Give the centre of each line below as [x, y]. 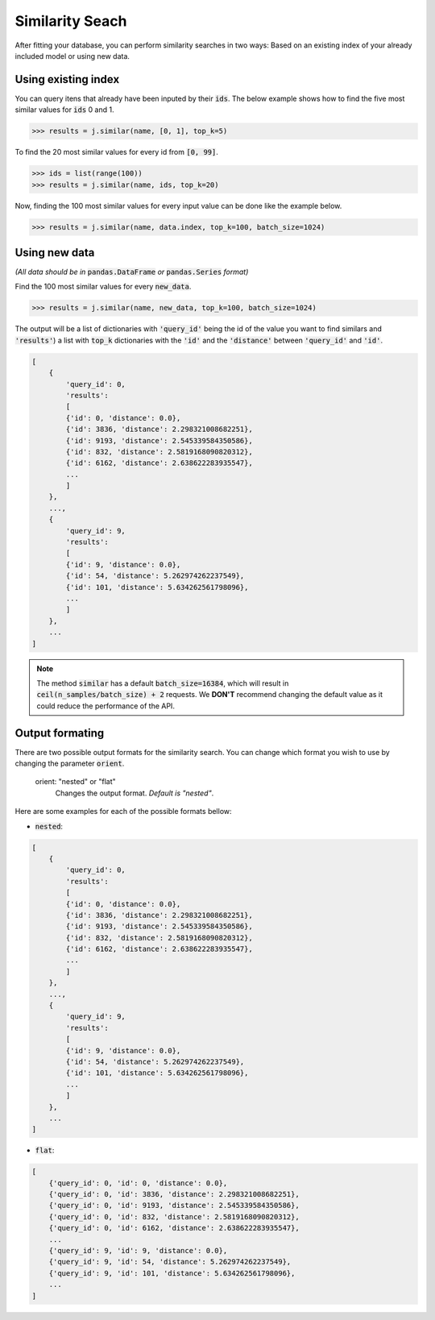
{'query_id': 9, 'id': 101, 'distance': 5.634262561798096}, [172, 1273]
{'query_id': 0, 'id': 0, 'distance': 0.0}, [138, 1183]
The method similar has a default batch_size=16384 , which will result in [163, 683]
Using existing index [67, 79]
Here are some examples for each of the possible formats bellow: [124, 812]
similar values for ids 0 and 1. [64, 110]
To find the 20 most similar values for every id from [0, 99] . [117, 152]
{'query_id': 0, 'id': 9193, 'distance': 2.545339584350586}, [174, 1206]
